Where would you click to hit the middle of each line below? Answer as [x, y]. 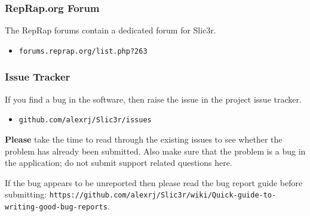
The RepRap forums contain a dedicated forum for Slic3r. [111, 30]
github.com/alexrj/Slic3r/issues [85, 120]
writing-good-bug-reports [56, 207]
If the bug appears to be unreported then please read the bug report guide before [154, 182]
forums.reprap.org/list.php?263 [83, 51]
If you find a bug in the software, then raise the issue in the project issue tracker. [153, 99]
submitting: [26, 194]
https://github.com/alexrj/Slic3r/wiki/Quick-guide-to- [163, 195]
